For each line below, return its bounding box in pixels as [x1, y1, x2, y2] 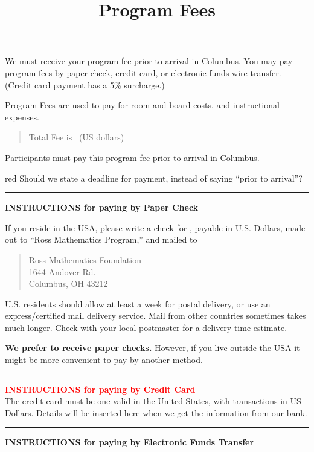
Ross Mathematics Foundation [28, 253, 141, 266]
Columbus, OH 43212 [28, 277, 108, 290]
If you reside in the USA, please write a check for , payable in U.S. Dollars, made [5, 221, 306, 234]
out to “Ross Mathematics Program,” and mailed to [5, 233, 197, 246]
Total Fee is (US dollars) [28, 131, 124, 143]
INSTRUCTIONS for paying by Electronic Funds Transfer [5, 436, 254, 448]
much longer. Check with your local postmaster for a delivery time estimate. [5, 321, 287, 333]
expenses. [5, 110, 39, 123]
